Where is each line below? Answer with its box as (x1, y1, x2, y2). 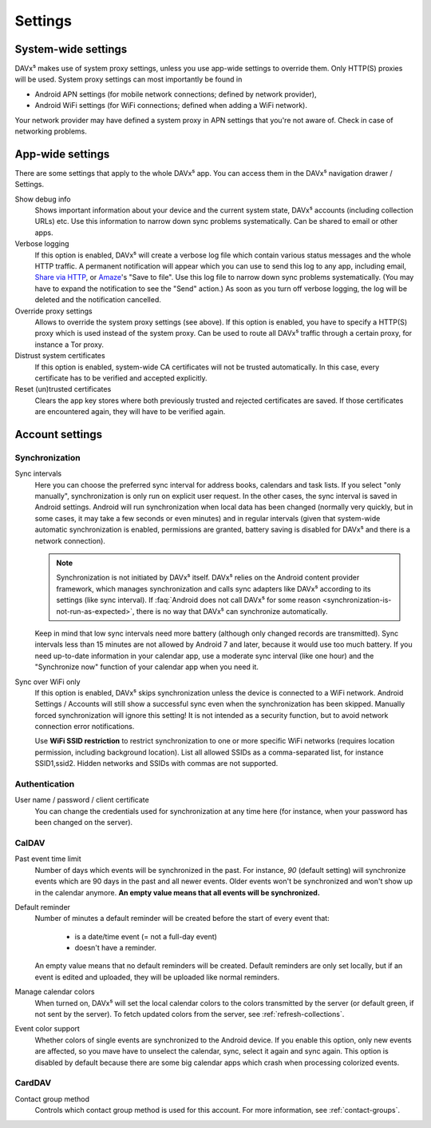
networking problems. (14, 126, 87, 136)
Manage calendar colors (14, 987, 95, 997)
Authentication (14, 779, 75, 790)
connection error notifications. (34, 722, 135, 731)
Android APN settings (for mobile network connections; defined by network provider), (34, 89, 317, 99)
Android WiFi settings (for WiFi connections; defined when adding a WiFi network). (34, 101, 307, 110)
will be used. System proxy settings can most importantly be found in (14, 74, 243, 84)
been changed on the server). (34, 818, 133, 827)
